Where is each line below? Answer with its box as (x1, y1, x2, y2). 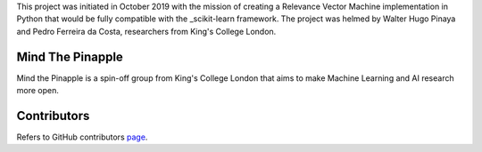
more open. (16, 85, 60, 96)
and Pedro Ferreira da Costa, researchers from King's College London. (16, 26, 277, 36)
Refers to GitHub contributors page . (16, 132, 148, 142)
